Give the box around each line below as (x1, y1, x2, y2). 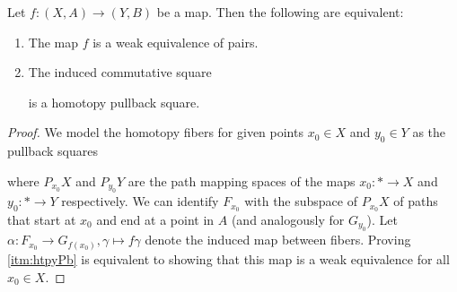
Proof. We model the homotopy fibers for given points (7, 123, 303, 142)
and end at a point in (96, 210, 215, 229)
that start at (7, 210, 76, 229)
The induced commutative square (28, 63, 212, 82)
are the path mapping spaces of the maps (127, 171, 356, 190)
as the (412, 123, 446, 142)
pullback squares (7, 142, 98, 160)
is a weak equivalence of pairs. (92, 32, 259, 51)
